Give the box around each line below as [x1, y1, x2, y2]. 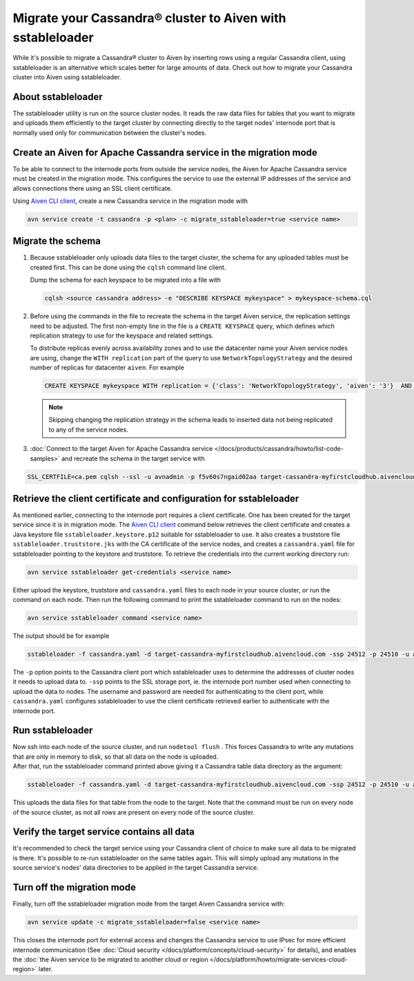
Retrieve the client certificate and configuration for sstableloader [12, 493, 299, 504]
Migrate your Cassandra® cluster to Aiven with [12, 10, 286, 26]
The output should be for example [12, 632, 110, 640]
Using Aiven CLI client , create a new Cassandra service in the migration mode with [12, 197, 248, 205]
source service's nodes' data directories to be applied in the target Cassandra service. [12, 864, 259, 872]
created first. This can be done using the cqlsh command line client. [30, 263, 226, 271]
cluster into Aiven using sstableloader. [12, 73, 121, 81]
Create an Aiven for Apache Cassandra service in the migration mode [12, 146, 317, 158]
